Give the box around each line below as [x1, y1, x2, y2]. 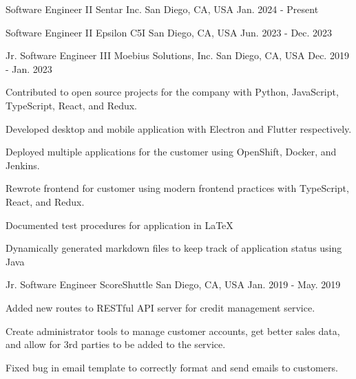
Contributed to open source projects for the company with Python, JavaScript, [6, 85, 339, 99]
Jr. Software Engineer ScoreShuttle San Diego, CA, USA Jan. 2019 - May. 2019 [6, 277, 341, 292]
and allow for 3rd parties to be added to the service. [6, 337, 226, 351]
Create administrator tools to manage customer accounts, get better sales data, [6, 323, 340, 338]
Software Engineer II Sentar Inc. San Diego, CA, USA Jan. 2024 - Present [6, 2, 319, 16]
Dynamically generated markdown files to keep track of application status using [6, 241, 342, 255]
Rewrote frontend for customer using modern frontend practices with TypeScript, [6, 181, 349, 195]
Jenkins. [6, 158, 40, 172]
